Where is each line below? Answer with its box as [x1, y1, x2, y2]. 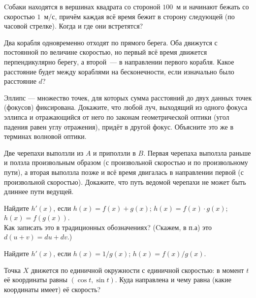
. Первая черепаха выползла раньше [143, 147, 251, 158]
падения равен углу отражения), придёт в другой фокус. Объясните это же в [4, 121, 234, 132]
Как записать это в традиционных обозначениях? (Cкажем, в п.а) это [4, 222, 212, 232]
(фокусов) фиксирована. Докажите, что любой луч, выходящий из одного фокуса [4, 102, 248, 112]
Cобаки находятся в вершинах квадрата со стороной [4, 1, 160, 11]
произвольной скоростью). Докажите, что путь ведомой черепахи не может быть [4, 176, 246, 187]
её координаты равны [4, 274, 67, 285]
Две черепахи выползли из [4, 147, 84, 158]
